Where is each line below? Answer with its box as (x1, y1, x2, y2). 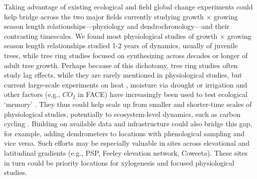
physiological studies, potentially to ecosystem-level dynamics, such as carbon (4, 108, 241, 119)
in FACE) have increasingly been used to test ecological (78, 89, 248, 99)
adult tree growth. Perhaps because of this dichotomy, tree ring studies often (4, 60, 238, 70)
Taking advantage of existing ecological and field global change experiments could (4, 1, 253, 11)
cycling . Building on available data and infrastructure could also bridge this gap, (4, 118, 253, 129)
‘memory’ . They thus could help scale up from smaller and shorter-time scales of (4, 98, 252, 109)
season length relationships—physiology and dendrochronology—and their (4, 21, 230, 31)
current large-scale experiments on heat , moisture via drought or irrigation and (4, 79, 248, 89)
